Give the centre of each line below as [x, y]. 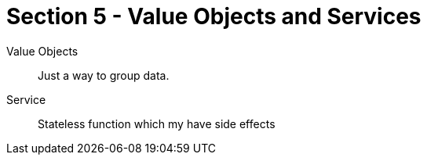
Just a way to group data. [104, 75]
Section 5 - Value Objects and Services [214, 16]
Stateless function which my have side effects [157, 123]
